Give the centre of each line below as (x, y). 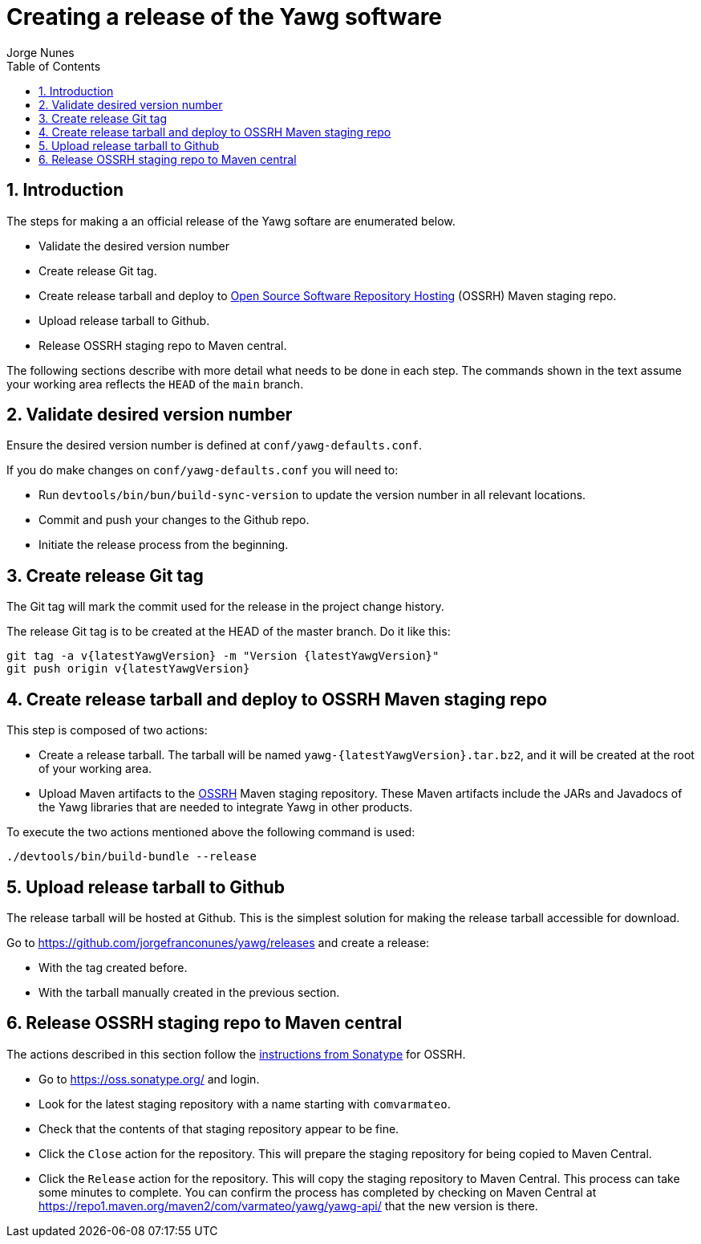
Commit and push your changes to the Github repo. (174, 520)
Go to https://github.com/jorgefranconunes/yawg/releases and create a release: (218, 942)
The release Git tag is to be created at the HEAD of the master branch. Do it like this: (229, 632)
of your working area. (95, 769)
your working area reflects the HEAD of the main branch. (155, 384)
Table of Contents (54, 66)
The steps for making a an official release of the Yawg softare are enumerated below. (231, 221)
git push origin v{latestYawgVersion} (128, 669)
